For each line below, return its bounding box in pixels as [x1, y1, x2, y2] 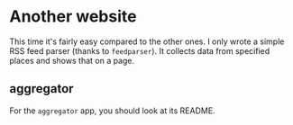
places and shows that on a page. [9, 55, 135, 66]
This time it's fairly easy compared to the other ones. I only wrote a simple [9, 36, 285, 47]
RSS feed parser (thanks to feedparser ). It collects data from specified [9, 45, 270, 56]
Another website [9, 6, 137, 27]
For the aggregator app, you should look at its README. [9, 105, 215, 116]
